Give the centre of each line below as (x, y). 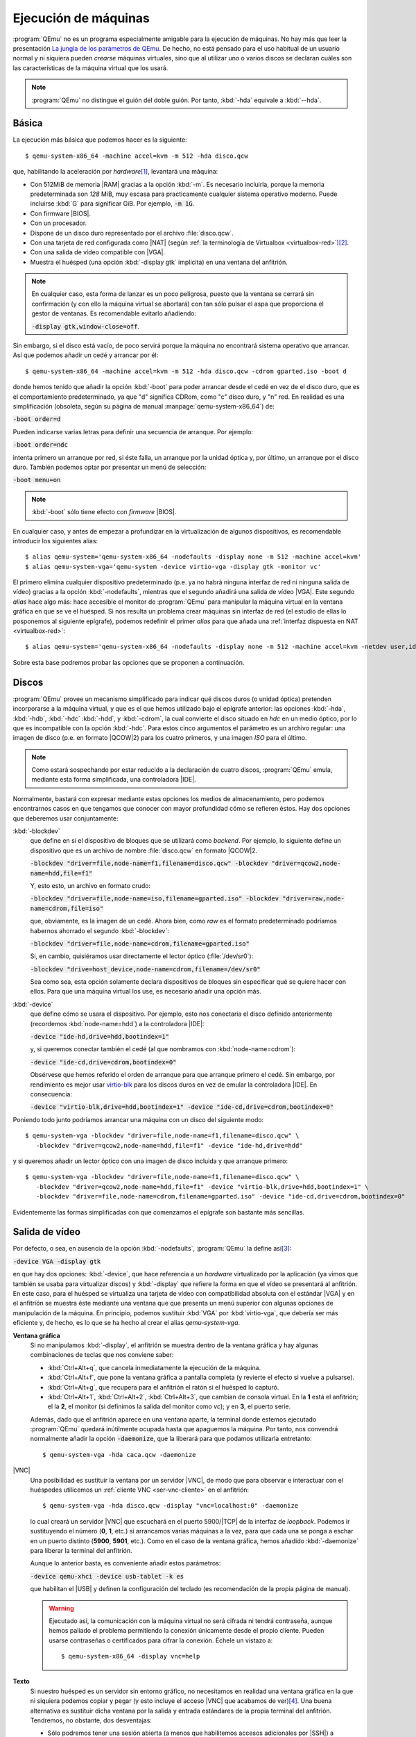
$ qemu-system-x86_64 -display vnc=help (131, 1656)
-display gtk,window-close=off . (86, 326)
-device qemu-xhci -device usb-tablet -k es (107, 1576)
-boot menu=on (37, 480)
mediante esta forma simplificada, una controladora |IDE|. (114, 780)
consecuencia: (51, 1094)
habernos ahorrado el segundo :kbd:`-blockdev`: (99, 930)
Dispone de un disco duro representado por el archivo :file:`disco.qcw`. (132, 233)
